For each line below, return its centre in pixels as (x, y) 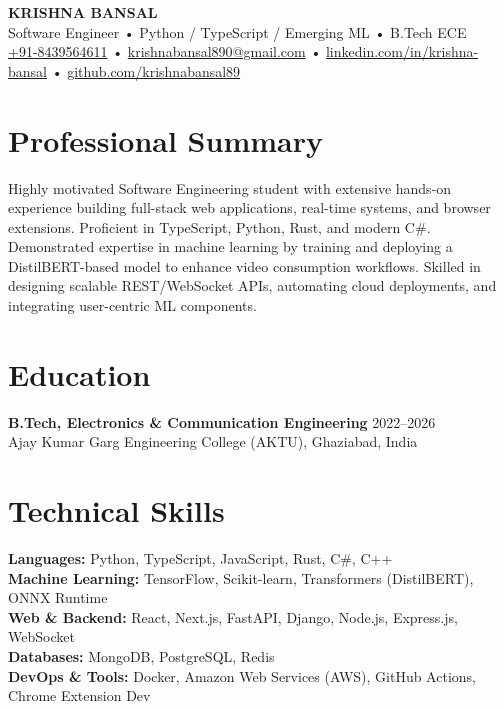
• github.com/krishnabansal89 (146, 70)
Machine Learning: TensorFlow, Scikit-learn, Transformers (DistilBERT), (241, 577)
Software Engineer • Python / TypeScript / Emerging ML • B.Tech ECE (237, 31)
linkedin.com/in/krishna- (402, 51)
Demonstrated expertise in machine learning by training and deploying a (230, 246)
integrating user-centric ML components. (132, 305)
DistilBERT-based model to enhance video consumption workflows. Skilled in (244, 265)
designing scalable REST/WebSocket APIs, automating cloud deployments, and (252, 285)
